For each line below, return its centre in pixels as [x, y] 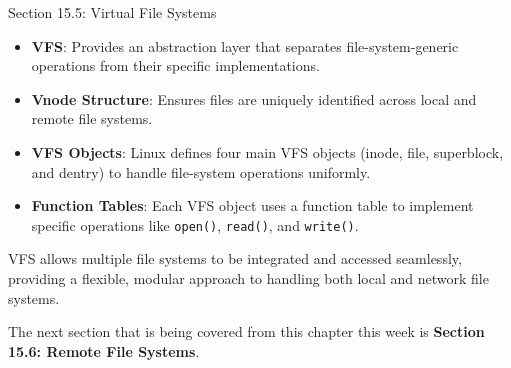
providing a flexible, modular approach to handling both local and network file [248, 278]
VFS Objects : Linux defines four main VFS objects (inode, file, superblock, [267, 151]
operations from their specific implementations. [175, 65]
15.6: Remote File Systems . [104, 350]
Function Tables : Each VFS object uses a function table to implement [252, 205]
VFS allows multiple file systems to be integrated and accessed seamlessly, [235, 258]
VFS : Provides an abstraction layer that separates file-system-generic [245, 45]
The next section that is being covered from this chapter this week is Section [246, 331]
